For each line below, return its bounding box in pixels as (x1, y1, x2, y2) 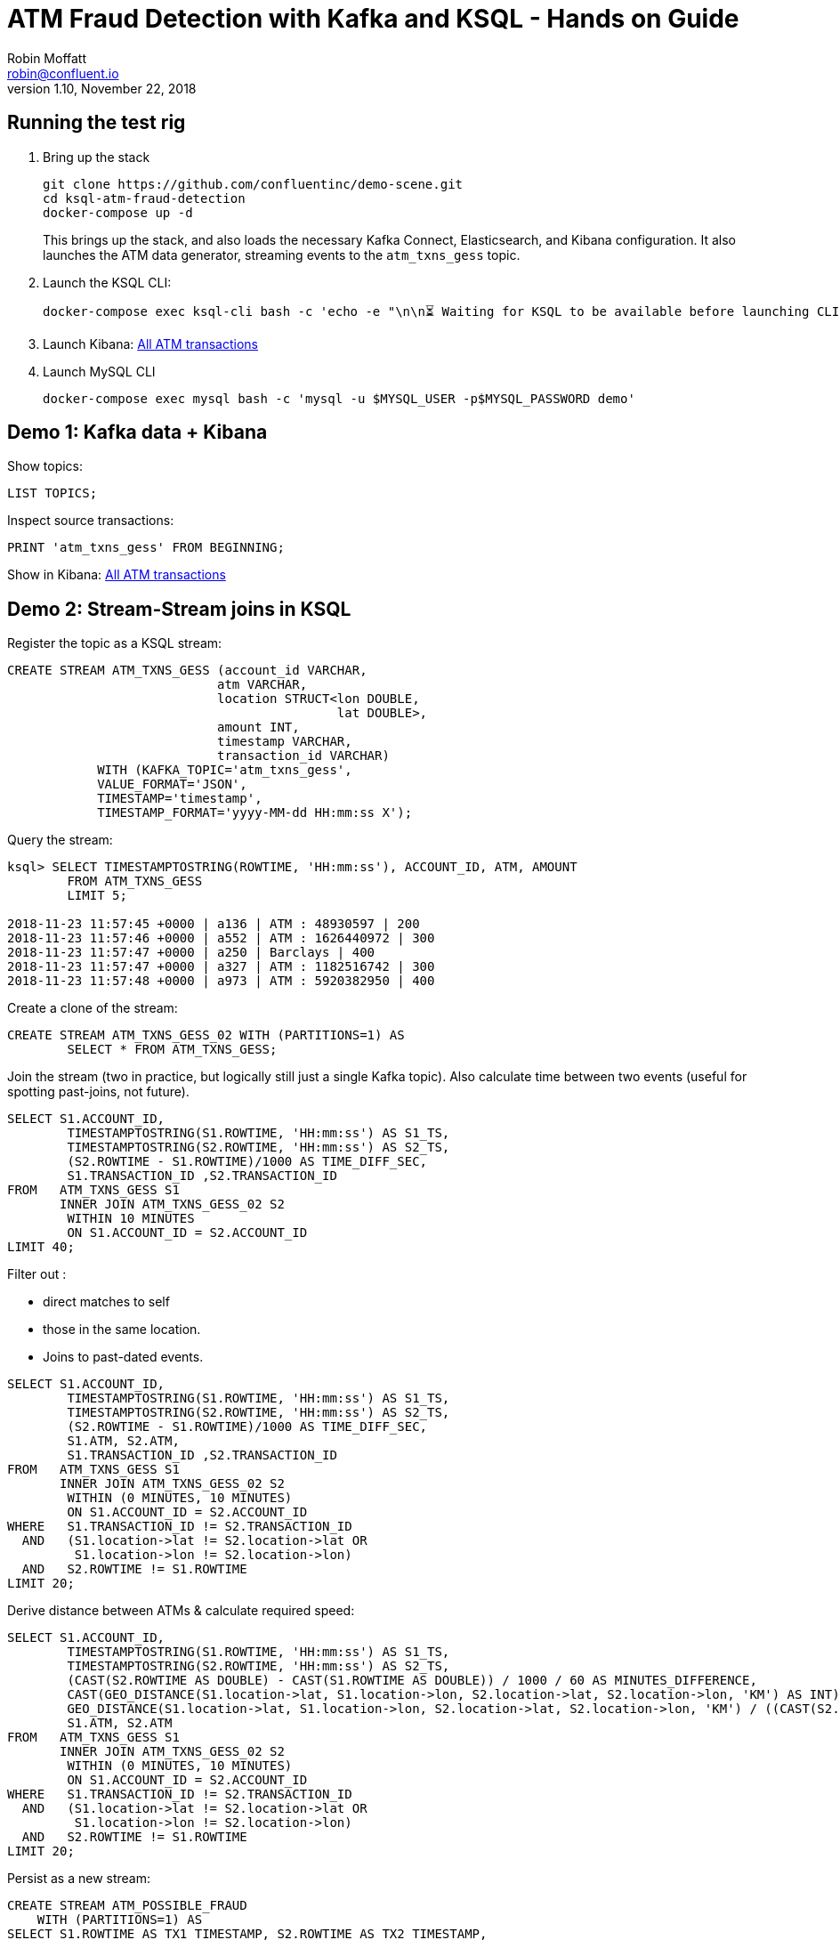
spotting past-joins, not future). (7, 1084, 190, 1100)
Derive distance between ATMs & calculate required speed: (7, 1603, 355, 1619)
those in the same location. (43, 1322, 201, 1338)
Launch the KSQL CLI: (43, 274, 172, 290)
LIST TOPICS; (7, 486, 98, 501)
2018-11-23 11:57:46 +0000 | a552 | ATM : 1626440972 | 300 (7, 931, 435, 946)
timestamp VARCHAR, (217, 734, 352, 749)
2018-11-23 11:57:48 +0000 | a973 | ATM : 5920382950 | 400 (7, 974, 435, 989)
